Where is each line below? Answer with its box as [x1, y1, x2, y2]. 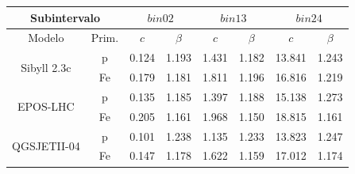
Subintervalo [30, 9, 101, 25]
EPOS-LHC [17, 98, 75, 115]
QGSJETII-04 [12, 137, 80, 153]
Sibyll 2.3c [21, 59, 71, 75]
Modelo [28, 29, 64, 46]
